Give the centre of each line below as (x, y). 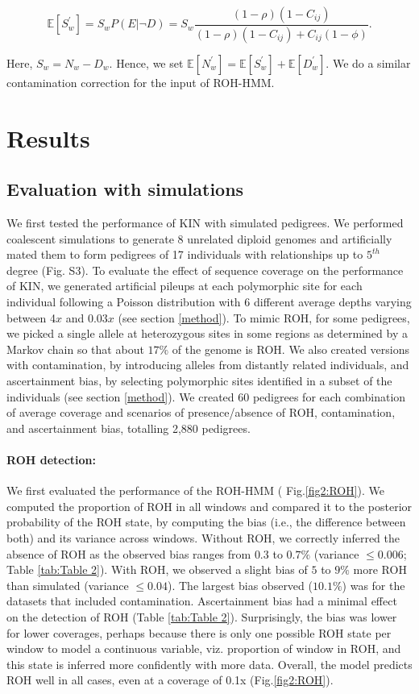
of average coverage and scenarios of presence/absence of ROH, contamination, (201, 412)
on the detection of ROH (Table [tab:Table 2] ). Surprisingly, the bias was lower (202, 616)
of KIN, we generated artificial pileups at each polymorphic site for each (185, 286)
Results (48, 137)
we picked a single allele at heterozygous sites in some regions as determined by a (207, 333)
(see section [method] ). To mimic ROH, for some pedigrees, (264, 317)
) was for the (373, 585)
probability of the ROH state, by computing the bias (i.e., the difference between (206, 522)
